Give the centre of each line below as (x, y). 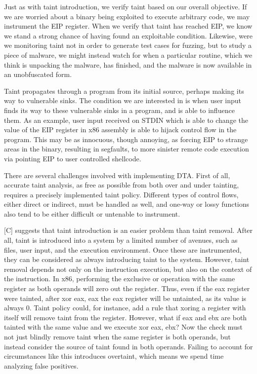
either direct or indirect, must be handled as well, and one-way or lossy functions (127, 204)
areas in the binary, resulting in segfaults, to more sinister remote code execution (127, 149)
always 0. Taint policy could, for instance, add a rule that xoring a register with (125, 308)
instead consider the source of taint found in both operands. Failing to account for (128, 346)
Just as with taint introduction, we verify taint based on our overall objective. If (126, 6)
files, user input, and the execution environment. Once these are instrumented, (123, 249)
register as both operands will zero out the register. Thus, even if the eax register (127, 288)
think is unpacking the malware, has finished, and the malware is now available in (128, 64)
